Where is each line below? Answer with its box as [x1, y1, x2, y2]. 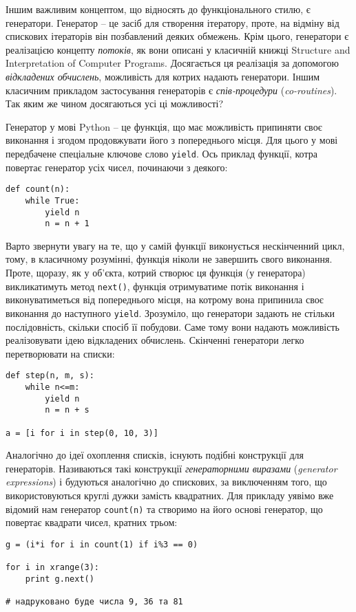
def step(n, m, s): [6, 371, 94, 381]
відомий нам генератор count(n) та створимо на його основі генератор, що [6, 501, 323, 516]
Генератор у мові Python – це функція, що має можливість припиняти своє [6, 119, 322, 133]
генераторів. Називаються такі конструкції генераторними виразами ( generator [6, 461, 337, 475]
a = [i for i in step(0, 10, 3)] [6, 428, 158, 438]
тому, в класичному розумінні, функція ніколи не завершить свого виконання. [6, 252, 333, 266]
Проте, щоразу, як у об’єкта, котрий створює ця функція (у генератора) [6, 265, 306, 279]
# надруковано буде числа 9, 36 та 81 [6, 597, 183, 607]
